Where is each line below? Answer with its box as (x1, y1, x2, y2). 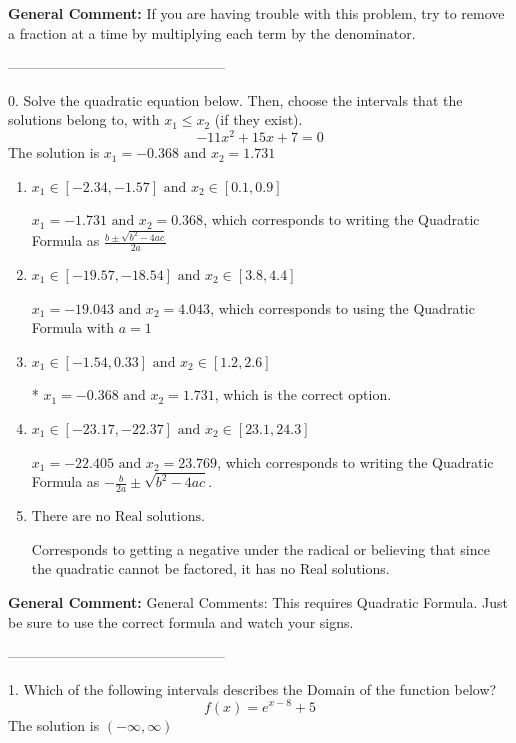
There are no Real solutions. (31, 510, 205, 525)
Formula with (31, 317, 115, 338)
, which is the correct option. (214, 384, 392, 405)
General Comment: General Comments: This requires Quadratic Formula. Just (8, 592, 508, 613)
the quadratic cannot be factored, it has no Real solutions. (31, 558, 390, 579)
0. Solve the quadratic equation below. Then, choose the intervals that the (8, 89, 463, 110)
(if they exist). (214, 109, 303, 130)
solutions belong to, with (8, 109, 160, 130)
